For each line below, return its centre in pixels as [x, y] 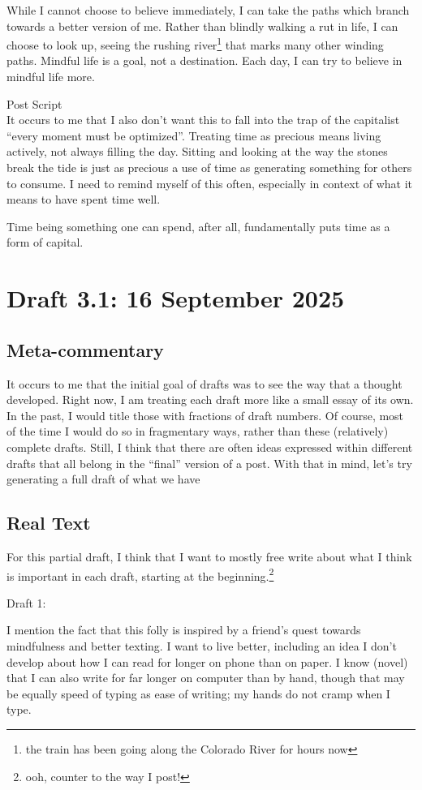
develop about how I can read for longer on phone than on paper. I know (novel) [207, 661]
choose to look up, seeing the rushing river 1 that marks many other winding [195, 43]
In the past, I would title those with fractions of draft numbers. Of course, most [205, 415]
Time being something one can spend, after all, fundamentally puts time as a [198, 226]
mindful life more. [51, 77]
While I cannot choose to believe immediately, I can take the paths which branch [208, 10]
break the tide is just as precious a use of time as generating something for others [209, 167]
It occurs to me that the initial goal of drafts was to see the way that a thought [205, 383]
